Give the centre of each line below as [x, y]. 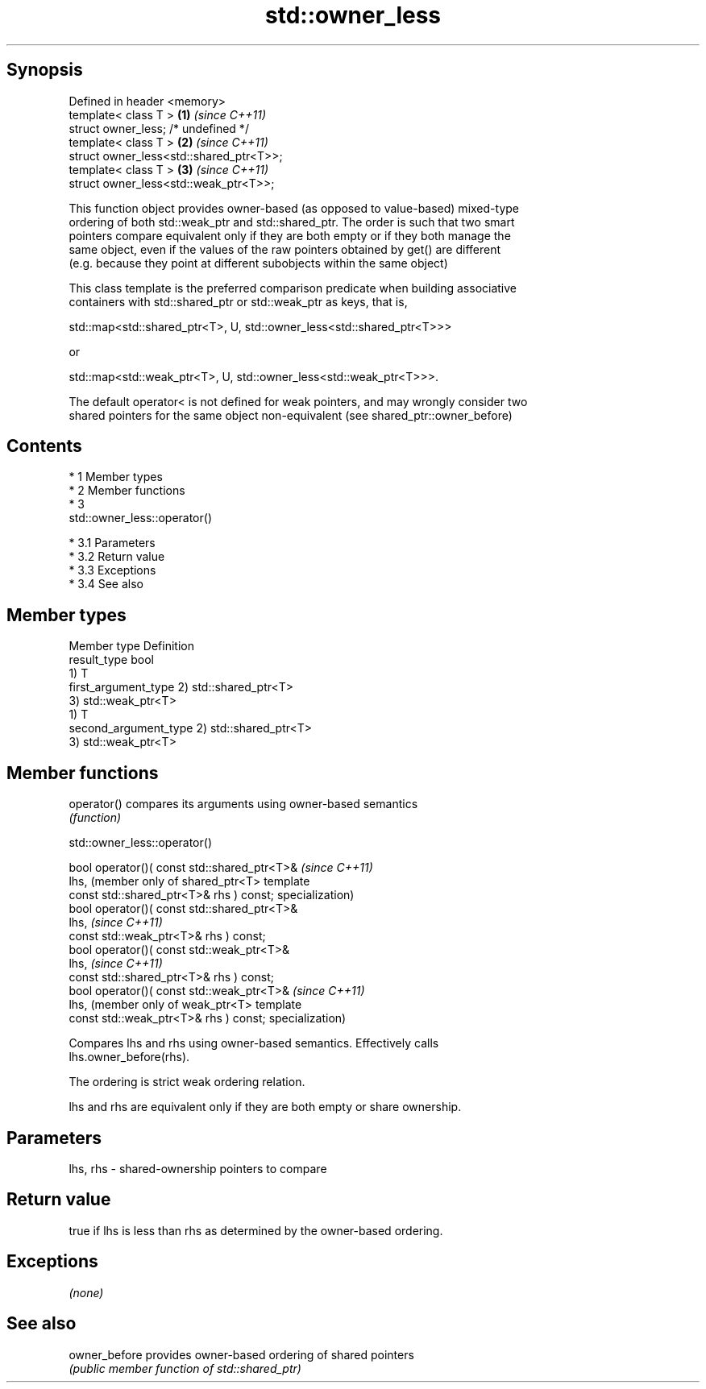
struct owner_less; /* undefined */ [159, 128]
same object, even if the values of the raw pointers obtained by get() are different [285, 249]
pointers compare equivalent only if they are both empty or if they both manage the [290, 235]
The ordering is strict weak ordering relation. [187, 1082]
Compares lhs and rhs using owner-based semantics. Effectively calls [254, 1043]
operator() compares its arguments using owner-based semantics [243, 804]
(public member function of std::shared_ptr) [185, 1368]
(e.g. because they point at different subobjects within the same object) [258, 263]
